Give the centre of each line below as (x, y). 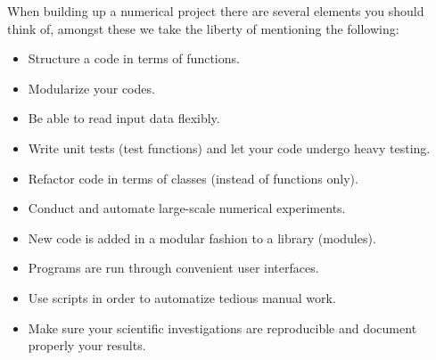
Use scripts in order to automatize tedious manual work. (182, 297)
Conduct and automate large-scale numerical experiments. (187, 208)
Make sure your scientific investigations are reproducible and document (222, 327)
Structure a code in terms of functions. (134, 58)
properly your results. (87, 345)
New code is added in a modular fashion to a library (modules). (202, 237)
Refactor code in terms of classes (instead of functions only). (193, 178)
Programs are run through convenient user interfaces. (173, 268)
